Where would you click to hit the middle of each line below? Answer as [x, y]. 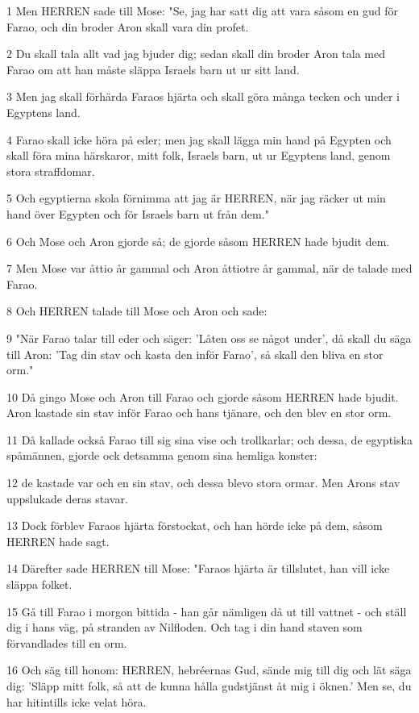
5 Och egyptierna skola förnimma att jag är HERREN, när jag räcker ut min [196, 198]
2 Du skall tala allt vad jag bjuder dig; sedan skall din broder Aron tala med [196, 54]
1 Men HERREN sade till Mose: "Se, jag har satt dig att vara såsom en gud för [202, 10]
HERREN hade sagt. [58, 541]
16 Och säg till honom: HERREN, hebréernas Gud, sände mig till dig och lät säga [209, 670]
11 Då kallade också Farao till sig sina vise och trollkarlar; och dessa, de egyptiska [209, 439]
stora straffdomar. [51, 171]
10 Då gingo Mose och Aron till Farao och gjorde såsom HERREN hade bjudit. [203, 396]
